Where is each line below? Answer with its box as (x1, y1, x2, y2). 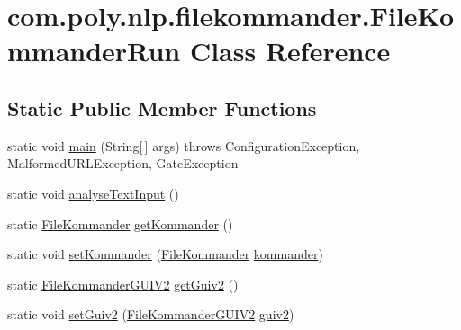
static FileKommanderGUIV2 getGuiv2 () (7, 274, 239, 293)
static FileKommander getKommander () (7, 214, 233, 233)
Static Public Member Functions (7, 94, 317, 121)
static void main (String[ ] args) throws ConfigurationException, (7, 136, 360, 155)
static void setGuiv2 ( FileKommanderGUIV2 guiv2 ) (7, 305, 294, 324)
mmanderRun (7, 32, 181, 69)
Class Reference (189, 32, 391, 69)
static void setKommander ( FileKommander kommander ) (7, 245, 323, 263)
